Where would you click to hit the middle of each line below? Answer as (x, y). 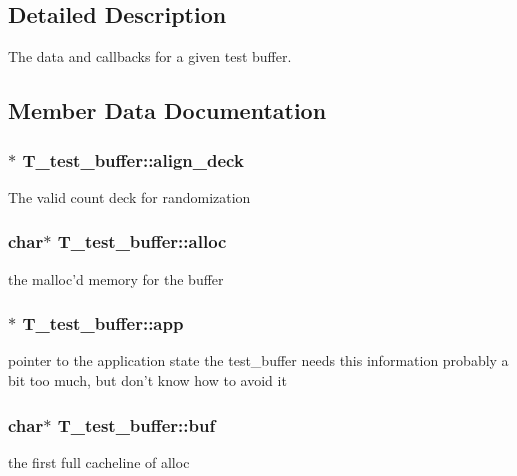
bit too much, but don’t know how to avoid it (147, 380)
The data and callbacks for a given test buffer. (150, 56)
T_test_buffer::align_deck (133, 159)
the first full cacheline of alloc (99, 461)
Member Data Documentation (167, 110)
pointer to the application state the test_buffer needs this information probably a (258, 360)
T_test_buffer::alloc (142, 241)
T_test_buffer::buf (136, 424)
